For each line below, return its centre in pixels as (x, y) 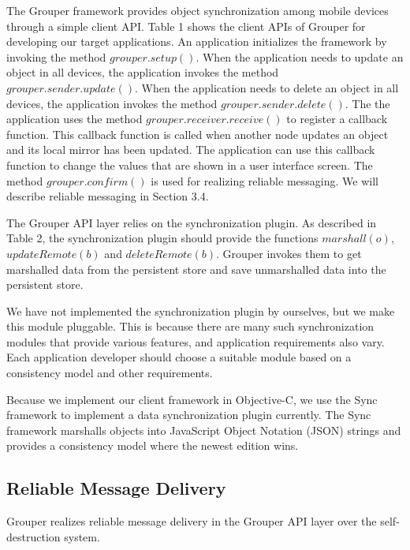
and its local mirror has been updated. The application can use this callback (191, 150)
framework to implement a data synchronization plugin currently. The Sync (189, 415)
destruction (34, 536)
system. (82, 536)
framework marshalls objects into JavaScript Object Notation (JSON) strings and (204, 430)
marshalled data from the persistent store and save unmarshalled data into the (196, 269)
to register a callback (337, 119)
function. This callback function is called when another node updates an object (198, 134)
